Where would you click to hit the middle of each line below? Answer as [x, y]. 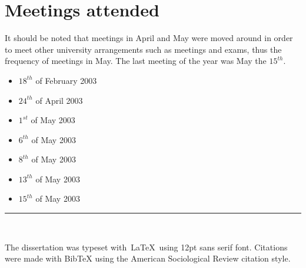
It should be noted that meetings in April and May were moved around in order [149, 38]
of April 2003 [59, 100]
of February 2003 [66, 80]
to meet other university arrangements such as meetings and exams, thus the [143, 49]
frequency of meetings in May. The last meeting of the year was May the [136, 61]
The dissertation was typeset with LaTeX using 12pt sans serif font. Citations [146, 247]
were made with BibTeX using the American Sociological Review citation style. [148, 258]
